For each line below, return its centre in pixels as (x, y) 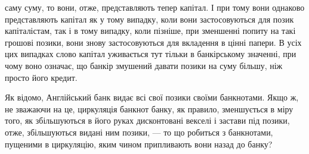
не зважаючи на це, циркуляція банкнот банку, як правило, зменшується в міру (149, 109)
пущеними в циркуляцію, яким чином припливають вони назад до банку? (139, 144)
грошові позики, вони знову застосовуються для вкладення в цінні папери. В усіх (153, 42)
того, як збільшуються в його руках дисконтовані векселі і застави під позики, (147, 120)
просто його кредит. (41, 77)
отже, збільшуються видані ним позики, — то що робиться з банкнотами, (139, 132)
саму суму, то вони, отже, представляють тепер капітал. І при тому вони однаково (155, 7)
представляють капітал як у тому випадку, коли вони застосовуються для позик (149, 19)
